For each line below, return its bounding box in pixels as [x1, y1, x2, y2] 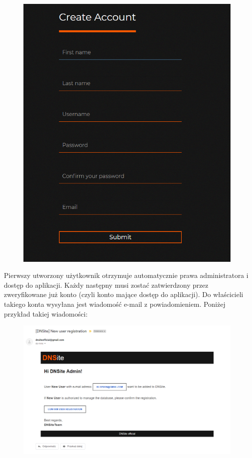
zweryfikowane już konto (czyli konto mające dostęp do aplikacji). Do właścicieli [4, 289, 243, 299]
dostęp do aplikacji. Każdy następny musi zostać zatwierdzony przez [4, 279, 209, 290]
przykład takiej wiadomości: [4, 308, 88, 319]
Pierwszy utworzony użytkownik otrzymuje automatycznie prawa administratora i [4, 270, 249, 280]
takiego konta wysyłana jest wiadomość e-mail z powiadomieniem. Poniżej [4, 298, 226, 309]
